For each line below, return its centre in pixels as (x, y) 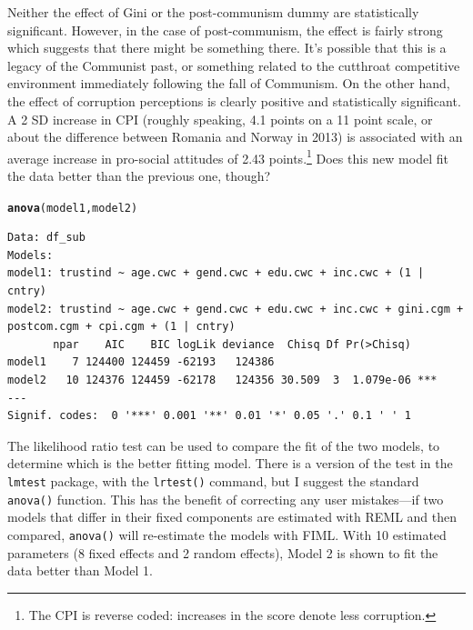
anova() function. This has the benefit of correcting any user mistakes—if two (226, 499)
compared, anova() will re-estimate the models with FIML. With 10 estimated (227, 534)
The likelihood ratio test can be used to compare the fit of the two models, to (224, 445)
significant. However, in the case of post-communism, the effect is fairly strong (225, 30)
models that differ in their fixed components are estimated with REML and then (232, 517)
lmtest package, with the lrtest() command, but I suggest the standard (213, 480)
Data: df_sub (46, 238)
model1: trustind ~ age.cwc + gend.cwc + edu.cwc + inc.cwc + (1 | (216, 273)
